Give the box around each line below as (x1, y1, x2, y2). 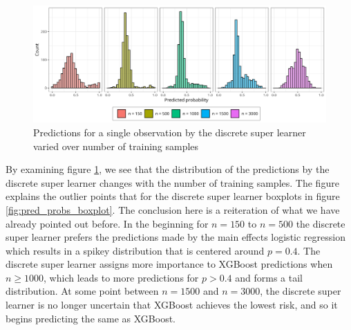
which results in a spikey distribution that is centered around (6, 243, 265, 257)
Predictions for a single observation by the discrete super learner (33, 125, 306, 139)
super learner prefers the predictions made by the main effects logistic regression (6, 230, 345, 244)
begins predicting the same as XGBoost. (6, 311, 176, 325)
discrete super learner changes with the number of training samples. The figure (6, 175, 339, 190)
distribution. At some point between (6, 284, 159, 298)
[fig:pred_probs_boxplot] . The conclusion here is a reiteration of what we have (6, 202, 340, 217)
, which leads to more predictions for (44, 270, 199, 284)
